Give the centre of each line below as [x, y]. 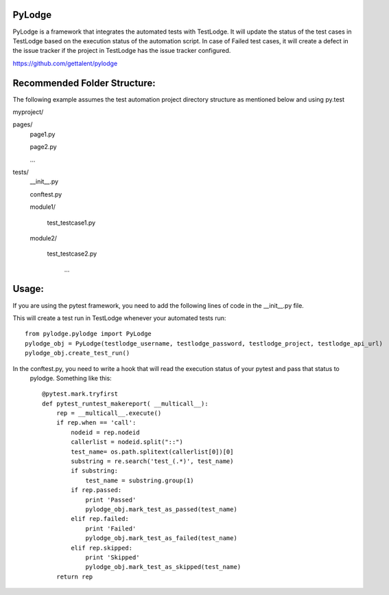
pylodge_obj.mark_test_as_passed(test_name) [162, 509]
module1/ [43, 207]
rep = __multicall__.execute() [109, 413]
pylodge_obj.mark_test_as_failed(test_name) [162, 538]
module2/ [44, 238]
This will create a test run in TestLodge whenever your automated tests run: [119, 318]
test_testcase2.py [72, 254]
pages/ [23, 124]
